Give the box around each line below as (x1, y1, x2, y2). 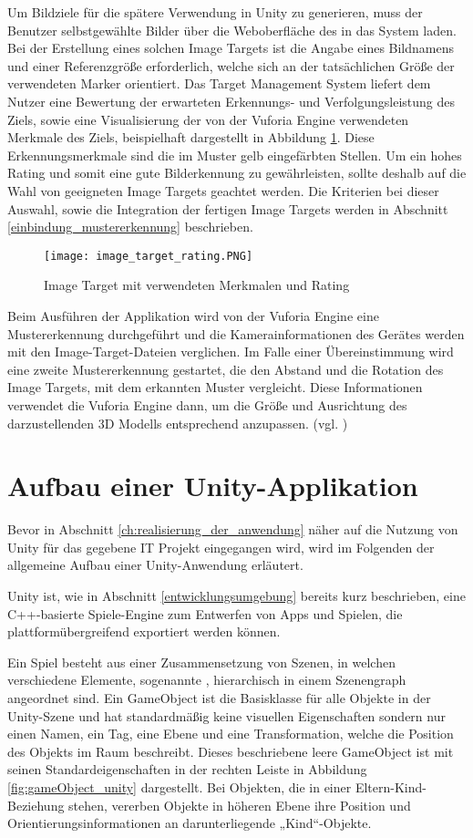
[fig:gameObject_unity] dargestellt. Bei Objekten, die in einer (7, 777, 352, 796)
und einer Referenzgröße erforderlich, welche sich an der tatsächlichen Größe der (7, 56, 455, 75)
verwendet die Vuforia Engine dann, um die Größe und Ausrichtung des (7, 395, 407, 414)
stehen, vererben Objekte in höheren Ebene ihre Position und (68, 795, 411, 814)
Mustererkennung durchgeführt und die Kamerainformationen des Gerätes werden (7, 324, 465, 343)
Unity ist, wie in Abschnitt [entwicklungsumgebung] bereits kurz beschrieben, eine (7, 586, 466, 605)
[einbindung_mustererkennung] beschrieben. (7, 217, 253, 236)
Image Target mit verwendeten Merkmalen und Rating (44, 275, 350, 295)
